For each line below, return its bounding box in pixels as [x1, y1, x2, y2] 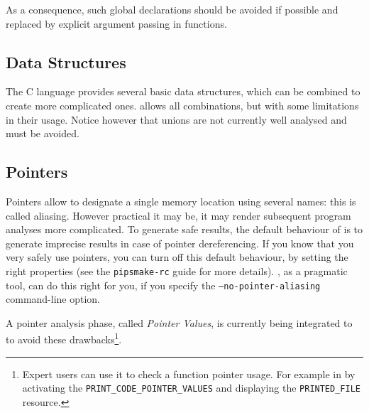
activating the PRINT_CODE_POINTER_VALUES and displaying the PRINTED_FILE [22, 380, 360, 395]
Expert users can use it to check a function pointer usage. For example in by [22, 366, 356, 381]
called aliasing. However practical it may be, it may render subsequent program [6, 208, 351, 222]
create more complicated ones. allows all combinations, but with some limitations [6, 97, 359, 112]
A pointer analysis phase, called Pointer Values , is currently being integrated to [6, 315, 353, 330]
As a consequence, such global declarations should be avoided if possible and [6, 2, 338, 16]
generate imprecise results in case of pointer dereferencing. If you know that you [6, 235, 354, 250]
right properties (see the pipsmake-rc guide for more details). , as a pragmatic [6, 263, 348, 278]
